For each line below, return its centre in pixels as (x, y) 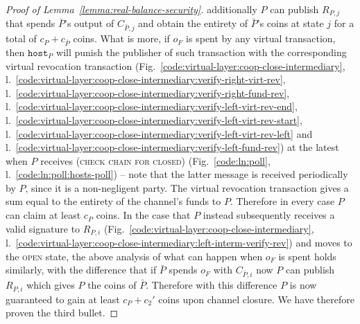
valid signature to (43, 228)
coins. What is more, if (121, 38)
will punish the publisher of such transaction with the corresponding (202, 52)
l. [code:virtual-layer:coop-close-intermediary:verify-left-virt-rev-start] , (154, 119)
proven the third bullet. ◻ (62, 313)
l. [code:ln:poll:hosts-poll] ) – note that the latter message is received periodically (177, 174)
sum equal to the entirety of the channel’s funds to (113, 201)
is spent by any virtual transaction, (261, 38)
